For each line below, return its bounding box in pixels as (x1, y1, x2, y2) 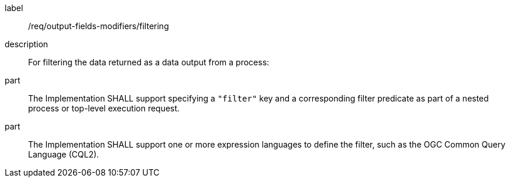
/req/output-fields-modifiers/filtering (28, 21, 169, 31)
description (5, 39, 49, 49)
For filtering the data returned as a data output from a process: (28, 57, 270, 67)
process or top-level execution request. (28, 103, 180, 113)
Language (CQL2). (28, 149, 99, 159)
